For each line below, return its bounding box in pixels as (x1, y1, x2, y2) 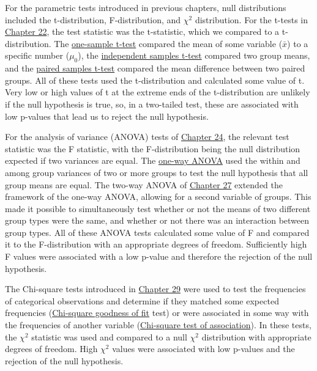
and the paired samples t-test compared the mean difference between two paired (5, 62, 305, 75)
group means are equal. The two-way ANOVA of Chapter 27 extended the (5, 178, 283, 191)
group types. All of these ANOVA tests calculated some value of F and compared (5, 226, 310, 238)
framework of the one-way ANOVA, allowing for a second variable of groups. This (5, 190, 311, 203)
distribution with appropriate (201, 330, 311, 343)
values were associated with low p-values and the (112, 342, 295, 355)
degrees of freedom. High (5, 342, 98, 355)
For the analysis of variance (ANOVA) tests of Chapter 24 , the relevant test (5, 130, 289, 143)
